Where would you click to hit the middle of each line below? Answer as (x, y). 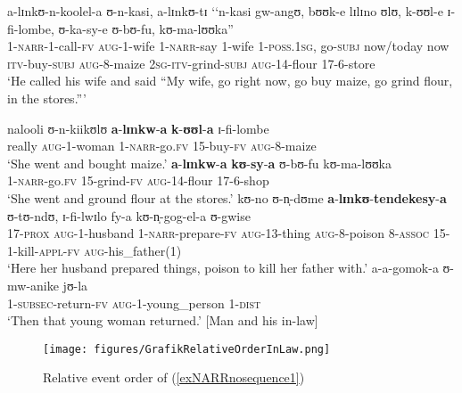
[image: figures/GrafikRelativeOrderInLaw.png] (187, 349)
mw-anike (33, 285)
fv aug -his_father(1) (124, 250)
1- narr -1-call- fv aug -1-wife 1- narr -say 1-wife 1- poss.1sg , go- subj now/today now (228, 46)
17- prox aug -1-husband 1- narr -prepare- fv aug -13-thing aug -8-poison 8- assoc (218, 233)
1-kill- (23, 250)
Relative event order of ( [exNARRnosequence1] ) (174, 377)
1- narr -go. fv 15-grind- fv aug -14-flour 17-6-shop (138, 180)
